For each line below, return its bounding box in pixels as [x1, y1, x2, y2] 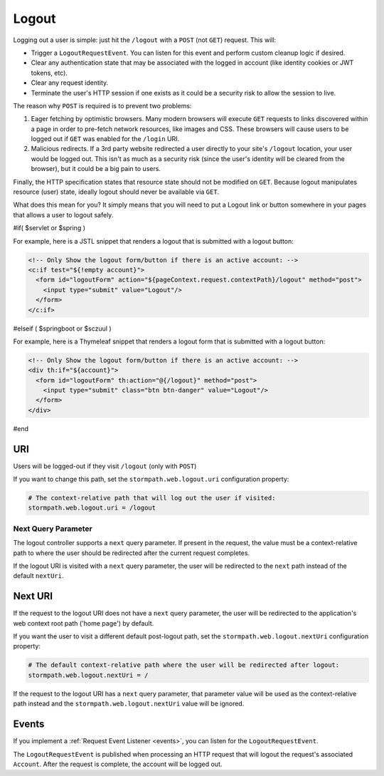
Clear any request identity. [31, 78, 109, 87]
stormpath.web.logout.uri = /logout [28, 504, 156, 512]
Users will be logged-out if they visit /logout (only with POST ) [13, 462, 197, 470]
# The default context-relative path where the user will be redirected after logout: [28, 661, 340, 669]
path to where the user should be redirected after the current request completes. [13, 549, 250, 557]
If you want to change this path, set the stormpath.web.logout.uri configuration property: [13, 475, 289, 484]
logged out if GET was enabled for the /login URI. [31, 135, 180, 143]
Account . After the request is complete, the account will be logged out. [13, 760, 223, 768]
